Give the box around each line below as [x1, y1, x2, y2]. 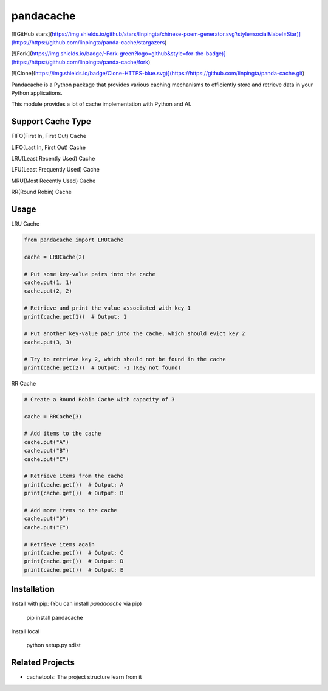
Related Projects [11, 658, 75, 668]
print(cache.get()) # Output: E [24, 566, 124, 573]
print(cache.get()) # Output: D [24, 558, 124, 565]
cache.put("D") [24, 515, 69, 523]
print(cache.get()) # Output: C [24, 549, 124, 556]
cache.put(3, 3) [24, 338, 73, 345]
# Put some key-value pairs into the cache [24, 271, 156, 277]
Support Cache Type [11, 116, 91, 127]
